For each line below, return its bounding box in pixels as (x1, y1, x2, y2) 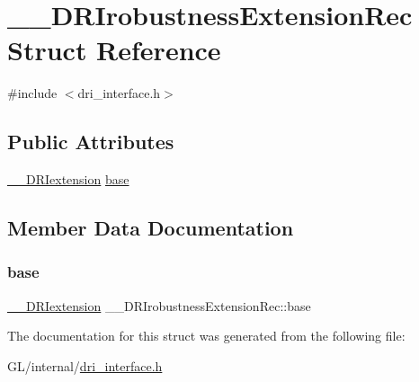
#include (7, 84, 58, 102)
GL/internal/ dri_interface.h (7, 356, 163, 375)
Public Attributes (7, 128, 174, 155)
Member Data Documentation (7, 214, 294, 242)
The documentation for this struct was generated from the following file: (7, 326, 406, 345)
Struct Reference (7, 31, 221, 68)
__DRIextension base (7, 170, 129, 189)
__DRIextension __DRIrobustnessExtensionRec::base (7, 296, 311, 315)
